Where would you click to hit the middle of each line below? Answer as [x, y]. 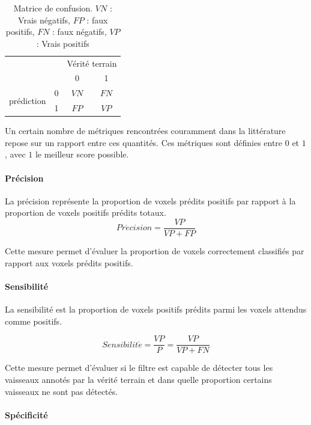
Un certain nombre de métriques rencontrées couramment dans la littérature [145, 131]
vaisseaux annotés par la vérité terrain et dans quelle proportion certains [138, 379]
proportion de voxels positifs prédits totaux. [86, 212]
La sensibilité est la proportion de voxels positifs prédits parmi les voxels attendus [156, 309]
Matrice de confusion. [53, 8]
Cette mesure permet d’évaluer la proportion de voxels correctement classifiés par [155, 251]
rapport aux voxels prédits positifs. [69, 262]
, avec [15, 154]
